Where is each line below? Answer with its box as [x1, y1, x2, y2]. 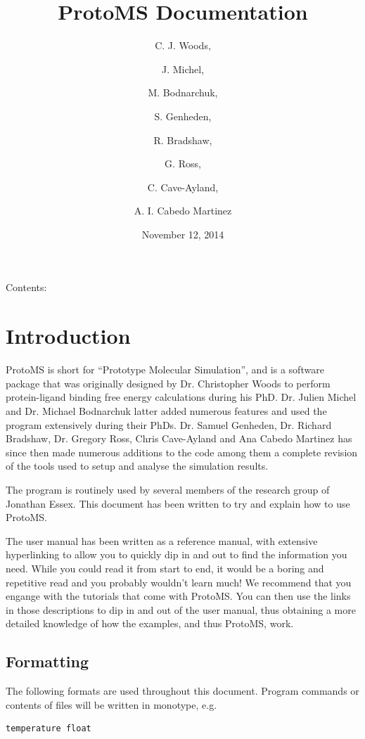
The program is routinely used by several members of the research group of [6, 482, 330, 496]
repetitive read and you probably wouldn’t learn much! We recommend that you [6, 574, 352, 589]
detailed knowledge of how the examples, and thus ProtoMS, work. [6, 616, 294, 631]
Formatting [6, 650, 89, 672]
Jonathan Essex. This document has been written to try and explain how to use [6, 496, 350, 510]
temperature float [6, 724, 91, 734]
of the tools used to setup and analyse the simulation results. [6, 458, 269, 473]
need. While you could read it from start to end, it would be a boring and [6, 560, 324, 575]
